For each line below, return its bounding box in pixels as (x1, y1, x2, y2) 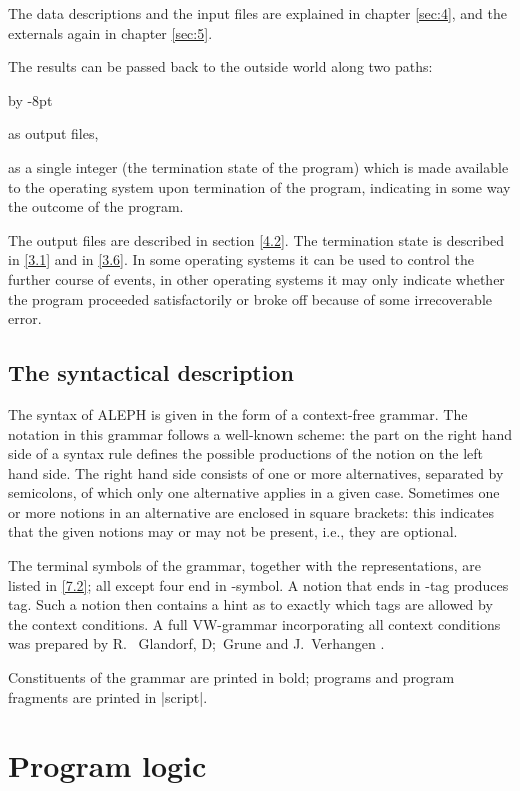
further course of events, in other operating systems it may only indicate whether (8, 268, 505, 289)
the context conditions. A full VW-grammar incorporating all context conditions (8, 613, 501, 634)
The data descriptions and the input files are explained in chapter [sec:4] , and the (8, 3, 508, 23)
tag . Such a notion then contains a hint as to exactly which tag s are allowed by (8, 594, 493, 615)
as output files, (8, 123, 99, 144)
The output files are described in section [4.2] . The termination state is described (8, 229, 505, 250)
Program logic (8, 745, 207, 786)
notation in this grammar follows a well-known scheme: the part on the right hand (8, 423, 512, 444)
